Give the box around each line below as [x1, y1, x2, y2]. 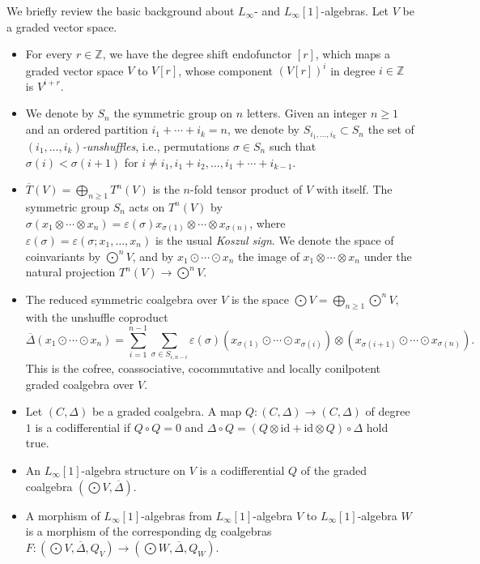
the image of [238, 247, 299, 264]
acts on [129, 198, 165, 215]
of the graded [300, 461, 367, 478]
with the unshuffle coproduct [25, 308, 168, 325]
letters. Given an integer [246, 105, 367, 122]
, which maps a [315, 45, 391, 62]
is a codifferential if [35, 418, 131, 435]
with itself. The [316, 181, 393, 198]
